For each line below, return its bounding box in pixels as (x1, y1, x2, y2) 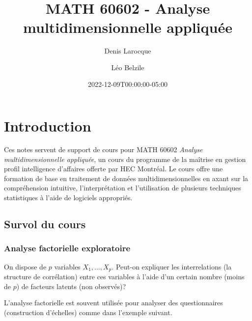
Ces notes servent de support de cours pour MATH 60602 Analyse (4, 144, 203, 155)
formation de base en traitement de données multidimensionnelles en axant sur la (4, 173, 249, 183)
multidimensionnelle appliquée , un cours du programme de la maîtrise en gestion (4, 154, 246, 164)
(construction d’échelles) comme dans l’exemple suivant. (4, 307, 172, 317)
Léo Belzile (111, 62, 144, 72)
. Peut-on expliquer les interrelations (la (112, 261, 232, 271)
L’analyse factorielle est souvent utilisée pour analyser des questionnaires (4, 297, 223, 308)
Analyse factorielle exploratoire (4, 242, 131, 254)
